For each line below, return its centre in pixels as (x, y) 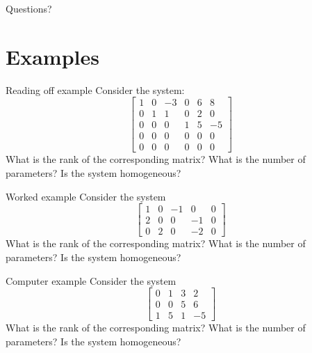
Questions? (29, 8)
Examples (52, 56)
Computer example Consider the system (91, 280)
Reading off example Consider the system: (95, 89)
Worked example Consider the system (86, 196)
